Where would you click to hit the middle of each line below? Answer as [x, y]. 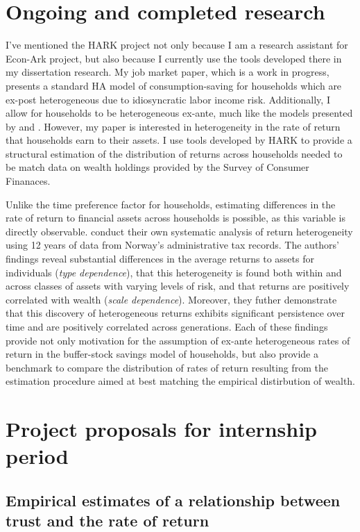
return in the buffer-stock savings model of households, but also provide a [162, 354]
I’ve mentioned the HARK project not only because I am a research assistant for [177, 45]
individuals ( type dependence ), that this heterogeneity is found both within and [174, 272]
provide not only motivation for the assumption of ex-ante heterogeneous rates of [178, 340]
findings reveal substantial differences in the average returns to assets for [160, 259]
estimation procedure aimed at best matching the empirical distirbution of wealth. [181, 381]
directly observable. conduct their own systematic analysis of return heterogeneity [179, 231]
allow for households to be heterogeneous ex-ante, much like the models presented [179, 113]
